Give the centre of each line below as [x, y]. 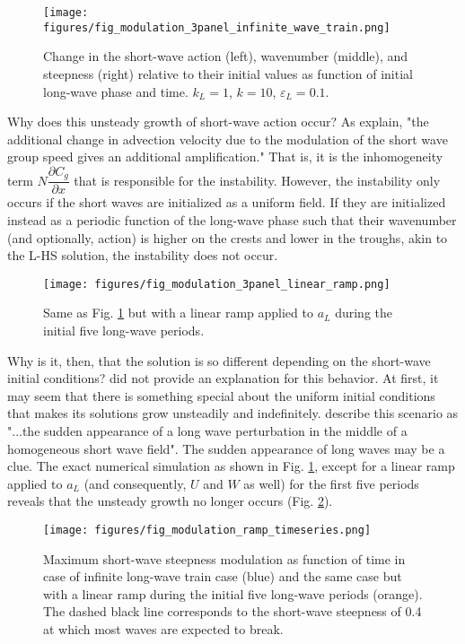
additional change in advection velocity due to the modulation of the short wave [228, 139]
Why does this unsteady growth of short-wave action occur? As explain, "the [218, 122]
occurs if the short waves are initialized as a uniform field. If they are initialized [227, 202]
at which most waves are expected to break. [163, 628]
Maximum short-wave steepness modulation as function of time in [224, 558]
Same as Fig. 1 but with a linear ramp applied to [178, 313]
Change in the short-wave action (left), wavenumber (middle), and [226, 56]
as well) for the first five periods [331, 483]
